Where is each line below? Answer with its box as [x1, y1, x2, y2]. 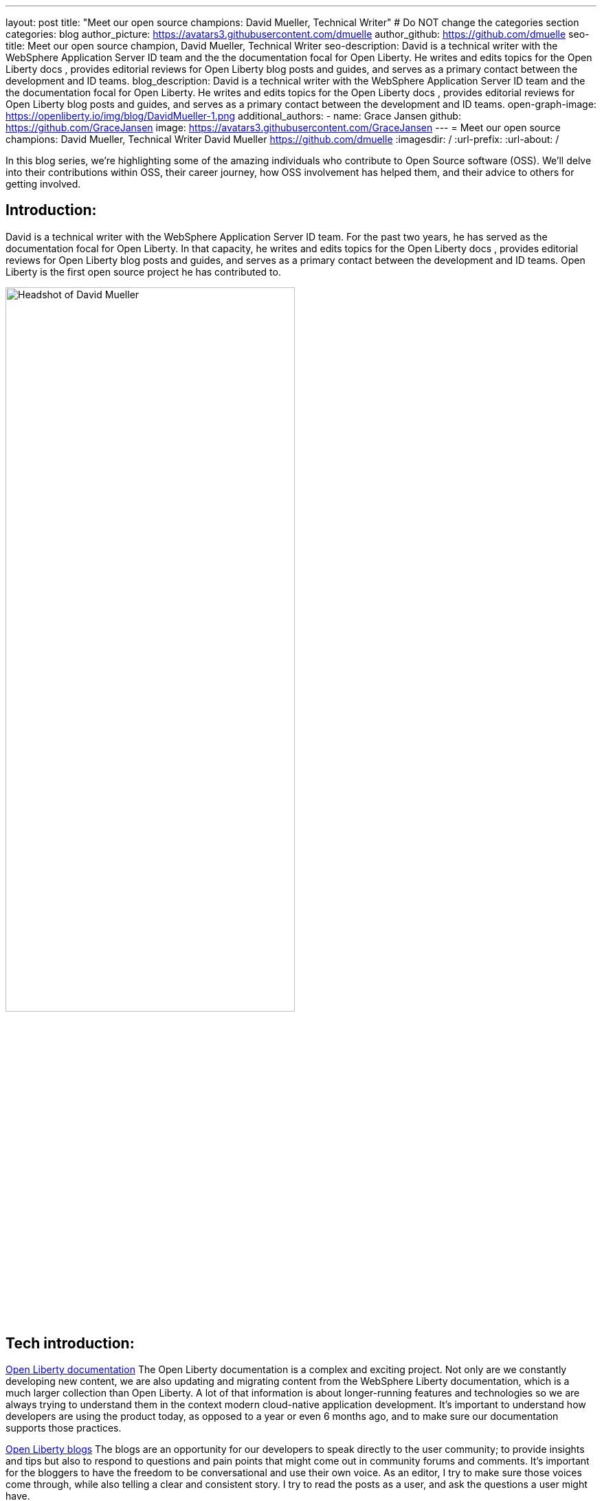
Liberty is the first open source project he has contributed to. [5, 265, 281, 278]
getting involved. [5, 178, 81, 190]
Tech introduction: [5, 1334, 135, 1352]
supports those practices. [5, 1422, 122, 1434]
